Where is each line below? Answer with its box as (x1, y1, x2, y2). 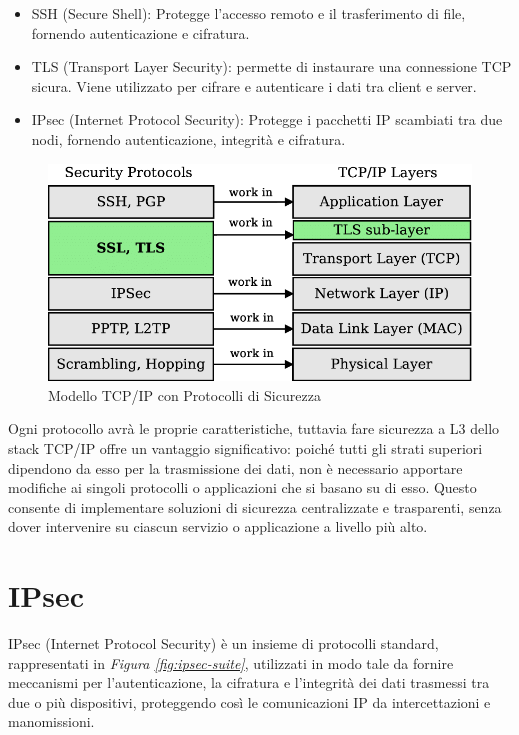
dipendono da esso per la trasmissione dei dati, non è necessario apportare (8, 457, 463, 478)
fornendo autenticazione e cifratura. (31, 22, 250, 43)
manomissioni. (8, 711, 95, 732)
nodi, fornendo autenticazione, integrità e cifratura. (31, 128, 346, 149)
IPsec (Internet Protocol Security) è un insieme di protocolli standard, (8, 633, 439, 653)
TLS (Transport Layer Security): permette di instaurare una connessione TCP (31, 56, 512, 77)
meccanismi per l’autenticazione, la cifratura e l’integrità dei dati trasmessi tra (8, 672, 490, 693)
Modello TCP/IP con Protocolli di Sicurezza (48, 384, 321, 405)
